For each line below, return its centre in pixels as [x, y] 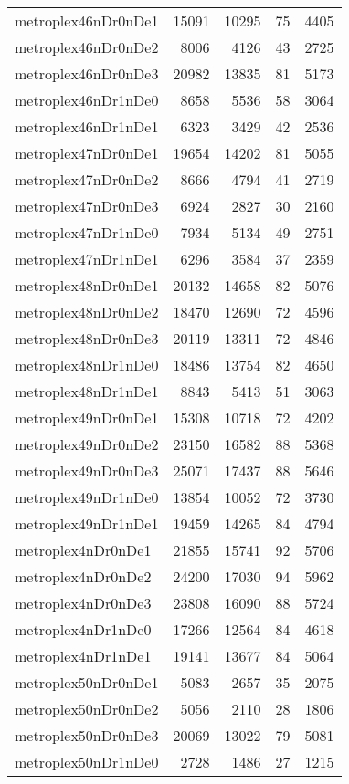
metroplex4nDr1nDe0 [83, 629]
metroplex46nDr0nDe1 [87, 21]
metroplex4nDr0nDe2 [83, 576]
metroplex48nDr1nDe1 [87, 391]
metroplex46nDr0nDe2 [87, 47]
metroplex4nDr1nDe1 [83, 656]
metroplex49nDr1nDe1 [87, 523]
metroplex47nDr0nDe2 [87, 179]
